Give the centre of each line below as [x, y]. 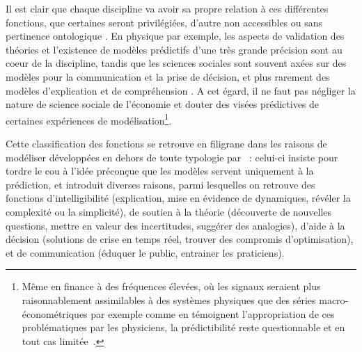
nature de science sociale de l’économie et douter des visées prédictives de [163, 104]
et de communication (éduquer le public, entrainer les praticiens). [145, 252]
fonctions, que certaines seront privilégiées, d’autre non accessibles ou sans [164, 22]
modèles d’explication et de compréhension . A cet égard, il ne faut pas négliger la [181, 90]
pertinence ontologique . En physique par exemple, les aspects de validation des [175, 36]
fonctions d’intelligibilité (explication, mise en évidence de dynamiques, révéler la [178, 198]
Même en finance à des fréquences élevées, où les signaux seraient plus [171, 286]
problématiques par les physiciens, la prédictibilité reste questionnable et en [183, 327]
